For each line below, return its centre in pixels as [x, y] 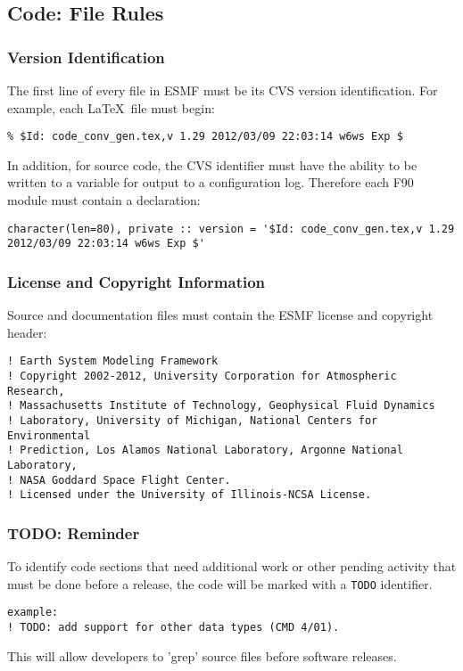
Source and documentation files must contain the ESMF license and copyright [220, 315]
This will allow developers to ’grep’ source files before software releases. [202, 655]
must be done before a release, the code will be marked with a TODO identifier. [220, 583]
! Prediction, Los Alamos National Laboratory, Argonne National [205, 450]
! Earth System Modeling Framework [113, 361]
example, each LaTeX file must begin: [111, 107]
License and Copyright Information [136, 281]
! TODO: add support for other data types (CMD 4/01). [174, 628]
